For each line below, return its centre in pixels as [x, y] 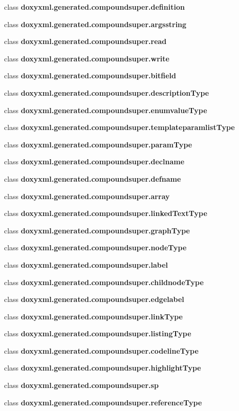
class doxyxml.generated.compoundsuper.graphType [97, 230]
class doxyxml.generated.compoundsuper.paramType [98, 144]
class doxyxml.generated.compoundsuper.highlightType [103, 368]
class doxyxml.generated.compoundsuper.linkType [93, 316]
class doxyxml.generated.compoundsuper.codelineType [101, 350]
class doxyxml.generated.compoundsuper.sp [81, 385]
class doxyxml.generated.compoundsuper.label [86, 264]
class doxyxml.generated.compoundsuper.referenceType [103, 402]
